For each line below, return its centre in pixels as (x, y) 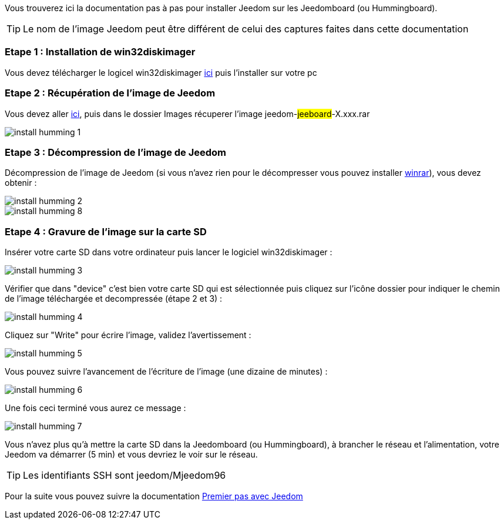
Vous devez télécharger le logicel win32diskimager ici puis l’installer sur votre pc (161, 72)
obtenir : (21, 183)
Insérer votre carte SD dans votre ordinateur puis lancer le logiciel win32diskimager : (169, 252)
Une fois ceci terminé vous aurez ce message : (95, 408)
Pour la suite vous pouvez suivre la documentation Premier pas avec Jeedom (154, 496)
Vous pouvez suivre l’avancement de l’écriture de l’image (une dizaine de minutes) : (166, 371)
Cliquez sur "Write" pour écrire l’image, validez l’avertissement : (128, 335)
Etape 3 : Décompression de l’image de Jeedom (116, 152)
